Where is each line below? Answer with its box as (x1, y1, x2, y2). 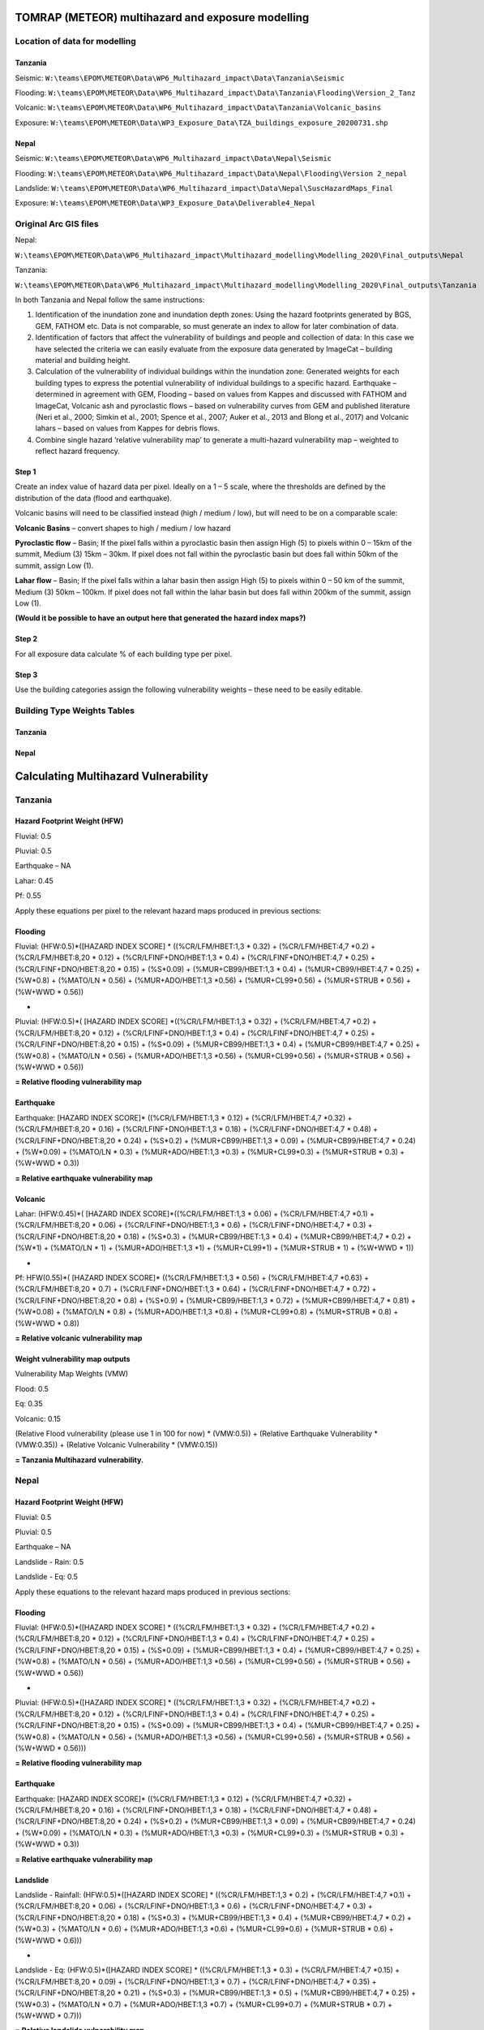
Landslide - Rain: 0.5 (15, 1557, 84, 1566)
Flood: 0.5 (15, 1384, 49, 1393)
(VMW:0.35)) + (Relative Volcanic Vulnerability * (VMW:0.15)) (15, 1440, 218, 1449)
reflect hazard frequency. (35, 447, 121, 456)
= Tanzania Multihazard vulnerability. (15, 1454, 144, 1465)
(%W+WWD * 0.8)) (15, 1318, 80, 1328)
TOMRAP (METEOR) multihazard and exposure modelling (15, 11, 310, 24)
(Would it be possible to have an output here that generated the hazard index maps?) (15, 613, 306, 623)
